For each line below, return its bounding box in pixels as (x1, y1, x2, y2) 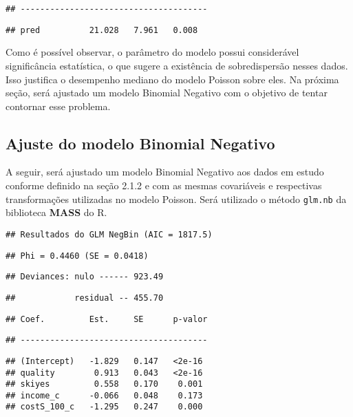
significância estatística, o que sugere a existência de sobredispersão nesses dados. (6, 58, 348, 72)
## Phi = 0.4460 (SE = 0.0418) (6, 250, 149, 261)
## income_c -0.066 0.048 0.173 (6, 390, 203, 400)
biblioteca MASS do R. (6, 205, 107, 220)
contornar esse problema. (6, 98, 111, 113)
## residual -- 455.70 (6, 292, 164, 303)
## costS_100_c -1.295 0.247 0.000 (6, 402, 203, 412)
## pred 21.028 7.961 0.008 (6, 25, 198, 35)
